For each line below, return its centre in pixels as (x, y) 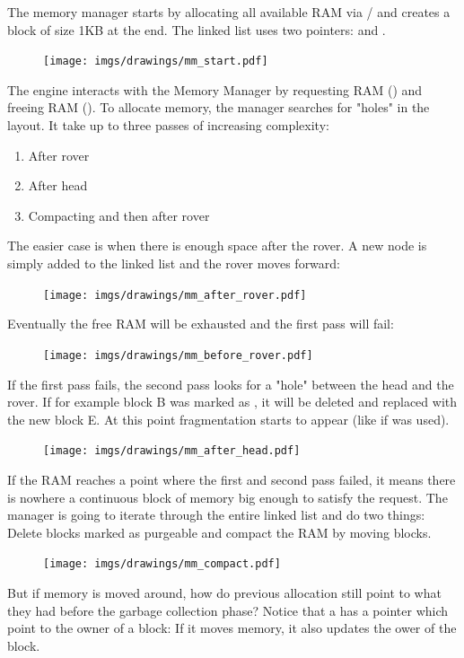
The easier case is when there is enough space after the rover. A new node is (217, 246)
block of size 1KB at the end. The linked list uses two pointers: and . (197, 29)
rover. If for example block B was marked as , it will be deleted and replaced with (232, 402)
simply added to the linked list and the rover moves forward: (174, 263)
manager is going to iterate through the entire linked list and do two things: (216, 515)
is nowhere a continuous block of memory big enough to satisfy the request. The (228, 497)
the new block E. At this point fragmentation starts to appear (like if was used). (228, 419)
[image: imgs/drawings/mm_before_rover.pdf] (178, 355)
